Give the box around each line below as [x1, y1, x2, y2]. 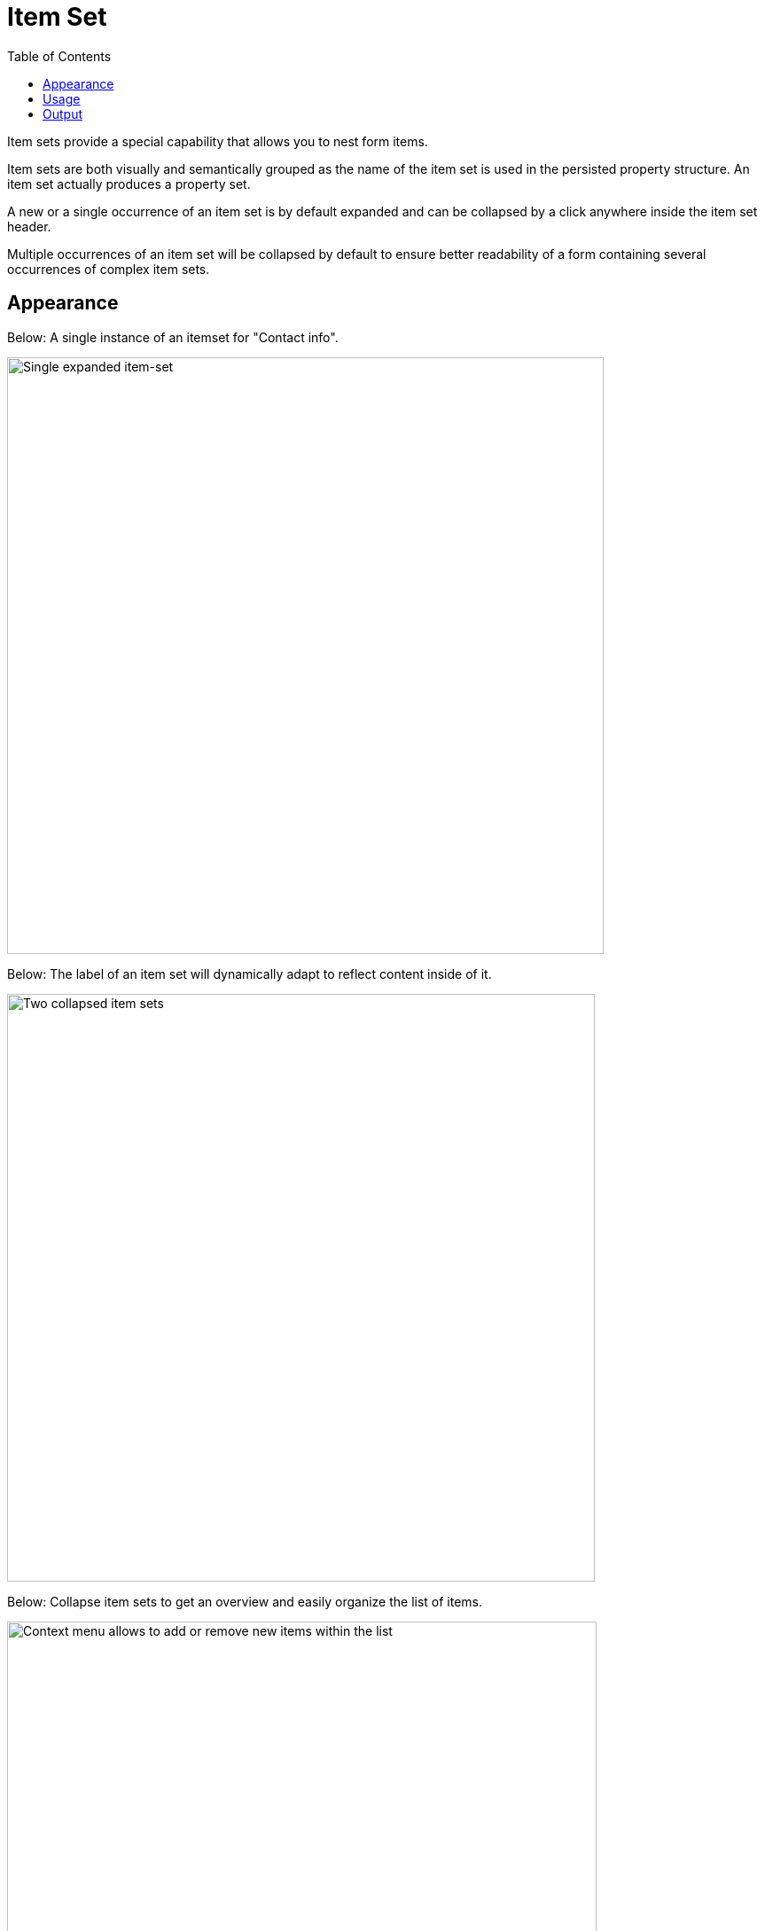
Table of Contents [7, 48, 112, 64]
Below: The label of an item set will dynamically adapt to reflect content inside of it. [7, 965, 492, 981]
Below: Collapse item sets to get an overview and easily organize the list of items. [7, 1593, 483, 1609]
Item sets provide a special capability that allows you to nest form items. [7, 133, 428, 149]
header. [7, 218, 51, 234]
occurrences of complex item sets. [7, 261, 210, 277]
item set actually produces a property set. [7, 176, 251, 192]
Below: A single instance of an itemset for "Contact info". [7, 329, 339, 345]
